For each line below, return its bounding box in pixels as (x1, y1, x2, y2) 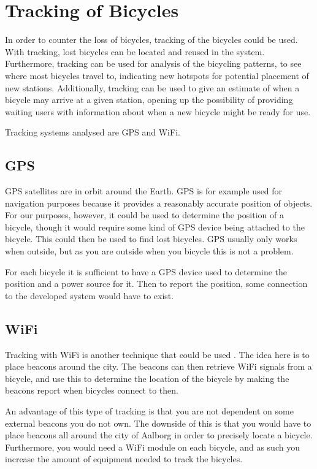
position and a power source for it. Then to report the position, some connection (5, 277, 308, 290)
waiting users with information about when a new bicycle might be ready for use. (5, 105, 311, 118)
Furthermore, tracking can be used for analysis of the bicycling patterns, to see (5, 57, 302, 70)
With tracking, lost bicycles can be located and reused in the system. (5, 45, 265, 58)
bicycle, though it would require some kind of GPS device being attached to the (5, 220, 305, 233)
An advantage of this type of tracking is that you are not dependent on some (5, 405, 294, 417)
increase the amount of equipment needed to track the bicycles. (5, 452, 243, 465)
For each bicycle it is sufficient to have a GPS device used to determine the (5, 265, 288, 278)
